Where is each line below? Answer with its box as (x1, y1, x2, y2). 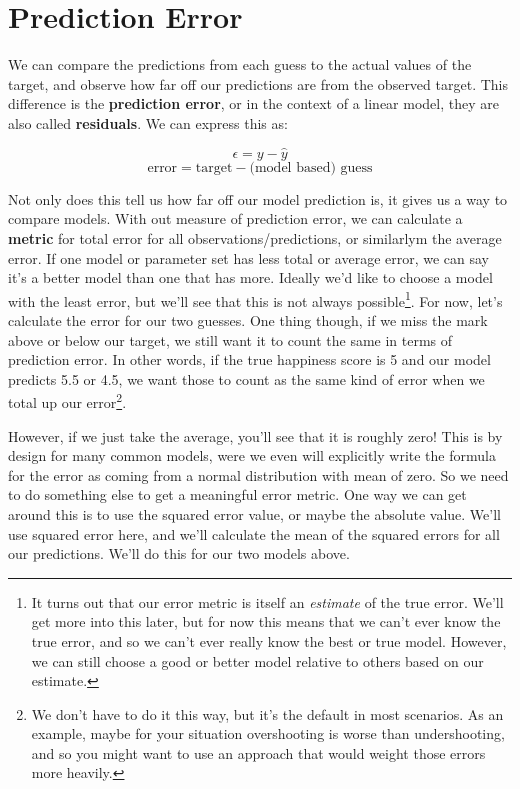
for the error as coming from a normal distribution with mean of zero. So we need (8, 464, 509, 485)
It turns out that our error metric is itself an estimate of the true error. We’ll (31, 591, 504, 612)
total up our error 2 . (8, 389, 127, 412)
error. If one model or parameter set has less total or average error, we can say (8, 247, 490, 268)
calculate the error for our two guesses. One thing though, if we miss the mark (8, 309, 488, 330)
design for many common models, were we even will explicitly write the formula (8, 445, 496, 466)
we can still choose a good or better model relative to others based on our (31, 650, 484, 671)
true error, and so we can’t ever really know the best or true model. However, (31, 630, 507, 651)
